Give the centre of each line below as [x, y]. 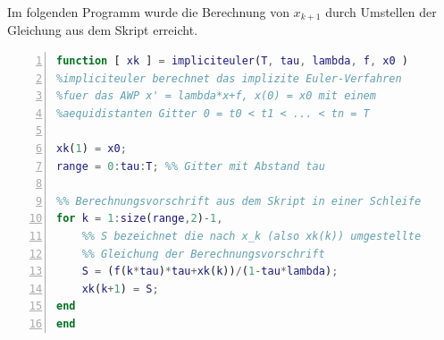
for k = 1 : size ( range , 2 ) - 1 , [140, 219]
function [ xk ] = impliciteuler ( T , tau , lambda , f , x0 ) [232, 61]
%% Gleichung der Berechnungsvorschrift [203, 254]
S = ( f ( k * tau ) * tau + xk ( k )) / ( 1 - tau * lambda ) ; [210, 272]
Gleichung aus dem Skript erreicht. [103, 30]
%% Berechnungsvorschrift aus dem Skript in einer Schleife [239, 201]
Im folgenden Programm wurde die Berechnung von [148, 12]
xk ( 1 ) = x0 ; [92, 149]
